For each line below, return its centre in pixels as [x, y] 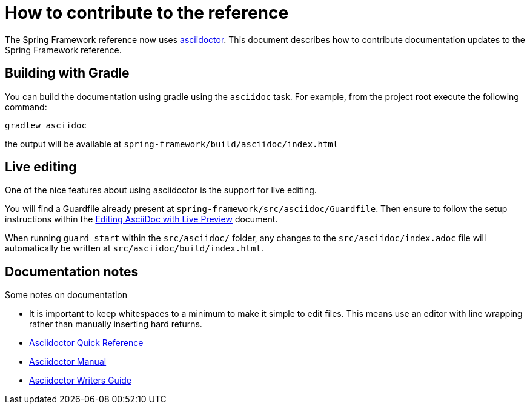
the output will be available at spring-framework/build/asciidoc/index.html [172, 144]
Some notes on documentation [66, 295]
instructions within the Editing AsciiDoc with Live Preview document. [141, 219]
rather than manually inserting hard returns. [116, 324]
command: [26, 107]
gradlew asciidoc [46, 125]
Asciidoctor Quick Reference [86, 343]
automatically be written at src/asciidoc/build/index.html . [134, 248]
